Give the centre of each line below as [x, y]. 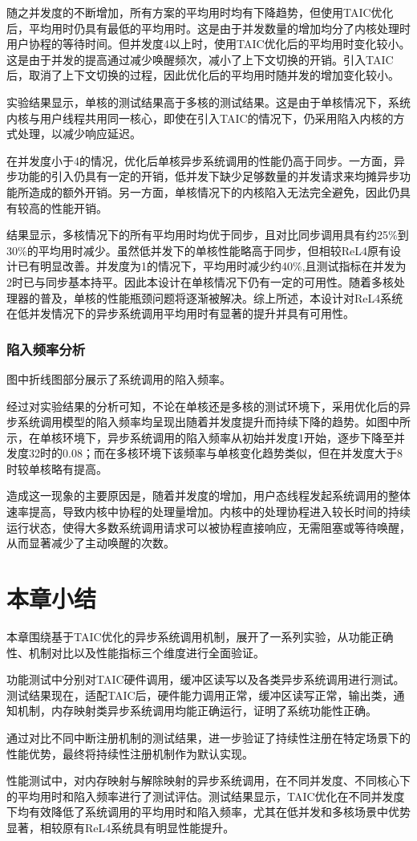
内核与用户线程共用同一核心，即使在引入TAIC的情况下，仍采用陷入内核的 [200, 118]
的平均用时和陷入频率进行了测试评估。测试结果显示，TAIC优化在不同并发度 [206, 796]
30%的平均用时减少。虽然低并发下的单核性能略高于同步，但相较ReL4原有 [198, 250]
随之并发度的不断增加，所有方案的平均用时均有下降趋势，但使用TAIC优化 [200, 12]
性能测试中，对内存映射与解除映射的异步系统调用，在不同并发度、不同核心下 [208, 780]
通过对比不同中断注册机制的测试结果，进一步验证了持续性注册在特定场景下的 [208, 737]
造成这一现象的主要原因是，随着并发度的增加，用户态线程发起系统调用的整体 [208, 496]
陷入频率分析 [46, 349]
